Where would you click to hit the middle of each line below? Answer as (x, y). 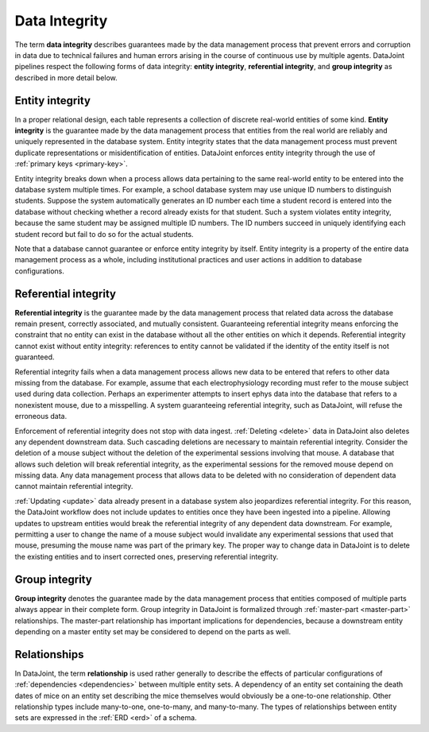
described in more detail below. (66, 77)
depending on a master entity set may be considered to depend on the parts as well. (153, 631)
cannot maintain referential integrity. (74, 486)
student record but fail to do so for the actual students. (104, 234)
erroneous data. (41, 416)
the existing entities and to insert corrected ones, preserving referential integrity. (147, 556)
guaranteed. (35, 357)
